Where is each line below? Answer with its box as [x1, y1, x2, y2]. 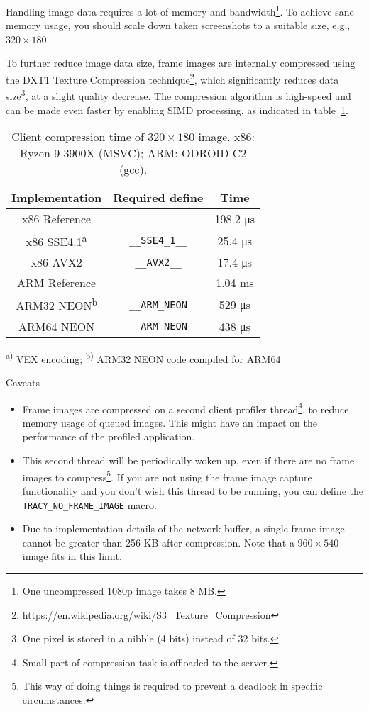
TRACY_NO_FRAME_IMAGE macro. [22, 497, 157, 512]
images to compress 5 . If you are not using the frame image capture [22, 467, 312, 484]
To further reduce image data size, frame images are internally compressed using [6, 55, 356, 70]
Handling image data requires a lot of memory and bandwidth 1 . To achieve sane [6, 2, 354, 18]
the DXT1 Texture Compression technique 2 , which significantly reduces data [6, 70, 339, 86]
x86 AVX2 [31, 254, 82, 271]
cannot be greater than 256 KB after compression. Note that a [22, 534, 294, 549]
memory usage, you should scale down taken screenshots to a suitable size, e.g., [6, 18, 351, 33]
